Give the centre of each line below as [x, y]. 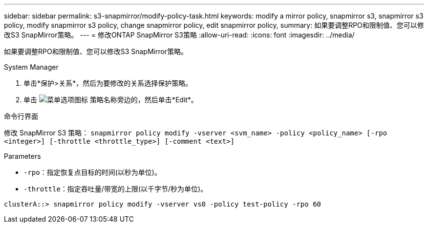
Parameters [22, 156]
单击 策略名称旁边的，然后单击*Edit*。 [111, 100]
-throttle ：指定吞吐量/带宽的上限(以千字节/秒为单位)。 [116, 189]
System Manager [31, 67]
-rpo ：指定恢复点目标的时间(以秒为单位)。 [92, 172]
